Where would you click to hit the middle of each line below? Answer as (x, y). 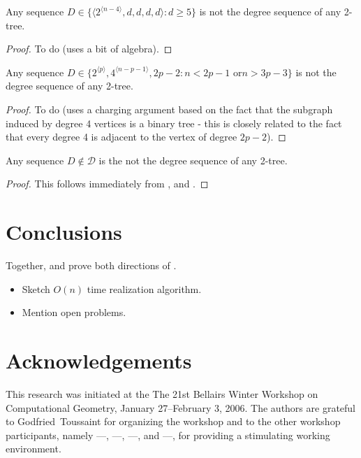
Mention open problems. (74, 312)
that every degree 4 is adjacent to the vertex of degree (121, 137)
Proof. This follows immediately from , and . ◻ (107, 184)
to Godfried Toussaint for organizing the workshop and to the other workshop (173, 421)
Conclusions (64, 232)
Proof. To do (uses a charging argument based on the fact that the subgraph (169, 109)
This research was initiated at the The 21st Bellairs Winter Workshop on (162, 393)
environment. (34, 449)
